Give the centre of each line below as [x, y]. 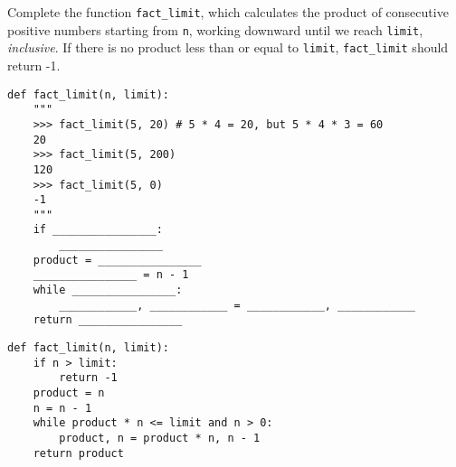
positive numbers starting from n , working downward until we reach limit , [215, 29]
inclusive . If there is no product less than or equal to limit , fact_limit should [228, 47]
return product [78, 453]
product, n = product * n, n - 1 [160, 438]
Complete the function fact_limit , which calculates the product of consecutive [228, 12]
